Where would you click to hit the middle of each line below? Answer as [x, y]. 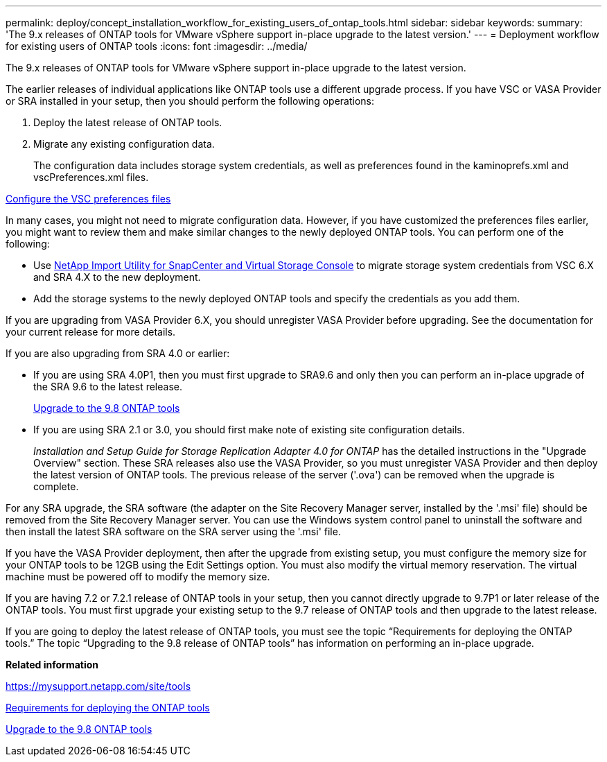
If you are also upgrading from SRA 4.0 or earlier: [118, 353]
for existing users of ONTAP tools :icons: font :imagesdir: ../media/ [157, 46]
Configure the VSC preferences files [88, 199]
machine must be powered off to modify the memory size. [138, 577]
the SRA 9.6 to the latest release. [108, 387]
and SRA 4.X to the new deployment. [117, 277]
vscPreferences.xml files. [91, 177]
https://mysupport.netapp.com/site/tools [98, 686]
